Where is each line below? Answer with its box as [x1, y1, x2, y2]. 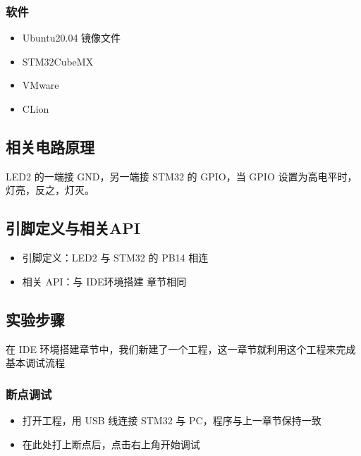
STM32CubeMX [22, 54, 94, 68]
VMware [22, 78, 59, 92]
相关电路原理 [6, 135, 94, 157]
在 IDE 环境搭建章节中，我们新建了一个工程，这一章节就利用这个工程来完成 [6, 341, 356, 356]
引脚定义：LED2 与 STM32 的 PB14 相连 [22, 250, 209, 265]
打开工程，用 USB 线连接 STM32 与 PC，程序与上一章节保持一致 [22, 412, 322, 427]
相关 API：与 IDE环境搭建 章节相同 [22, 273, 187, 288]
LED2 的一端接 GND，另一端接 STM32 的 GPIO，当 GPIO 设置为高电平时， [6, 168, 357, 183]
